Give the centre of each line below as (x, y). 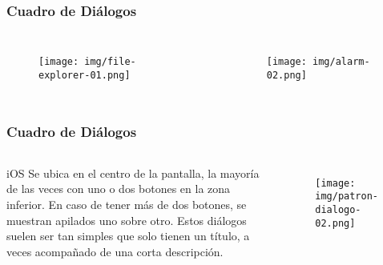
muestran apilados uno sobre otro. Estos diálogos (127, 220)
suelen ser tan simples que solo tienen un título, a (128, 236)
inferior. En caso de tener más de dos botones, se (127, 204)
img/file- (110, 62)
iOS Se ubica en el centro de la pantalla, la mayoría (133, 173)
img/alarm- (341, 62)
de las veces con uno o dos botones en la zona (119, 189)
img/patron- (347, 197)
